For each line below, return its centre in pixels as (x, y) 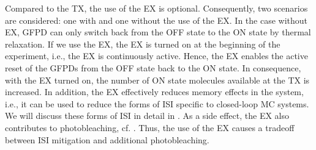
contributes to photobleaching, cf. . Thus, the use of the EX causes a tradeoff (150, 127)
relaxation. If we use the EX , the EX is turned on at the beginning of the (143, 44)
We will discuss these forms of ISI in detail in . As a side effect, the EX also (147, 116)
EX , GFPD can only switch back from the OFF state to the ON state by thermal (158, 32)
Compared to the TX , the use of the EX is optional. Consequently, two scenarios (156, 8)
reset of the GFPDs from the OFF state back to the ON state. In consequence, (153, 67)
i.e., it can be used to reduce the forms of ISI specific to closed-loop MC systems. (157, 103)
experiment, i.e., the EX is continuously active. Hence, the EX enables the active (156, 56)
